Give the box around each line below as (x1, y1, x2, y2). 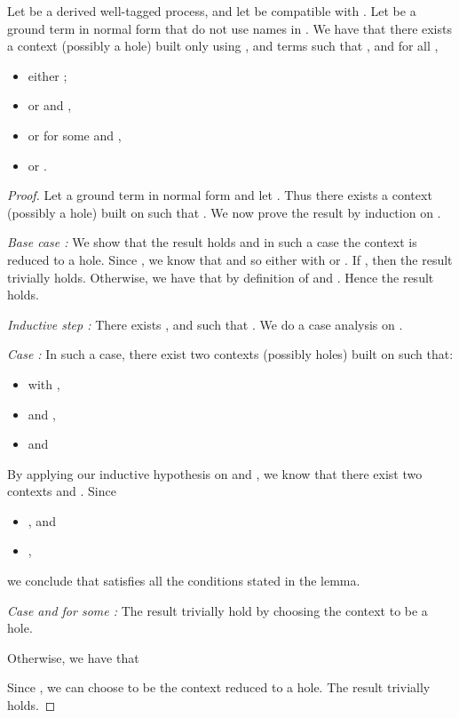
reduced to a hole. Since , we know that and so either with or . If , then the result (7, 250, 453, 268)
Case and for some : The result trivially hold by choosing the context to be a (7, 601, 428, 619)
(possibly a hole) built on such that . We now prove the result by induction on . (7, 203, 441, 221)
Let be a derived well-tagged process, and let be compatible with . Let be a (7, 2, 416, 20)
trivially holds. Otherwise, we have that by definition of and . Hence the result (7, 267, 434, 286)
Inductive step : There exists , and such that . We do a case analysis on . (7, 315, 403, 333)
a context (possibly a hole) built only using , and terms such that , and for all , (7, 36, 439, 55)
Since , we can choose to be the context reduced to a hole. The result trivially (7, 678, 431, 697)
